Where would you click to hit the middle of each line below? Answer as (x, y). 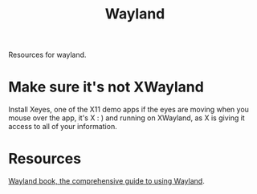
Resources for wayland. (47, 55)
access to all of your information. (63, 127)
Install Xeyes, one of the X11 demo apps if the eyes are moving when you (128, 110)
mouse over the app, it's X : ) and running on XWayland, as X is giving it (126, 118)
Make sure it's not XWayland (106, 87)
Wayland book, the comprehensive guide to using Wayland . (106, 181)
